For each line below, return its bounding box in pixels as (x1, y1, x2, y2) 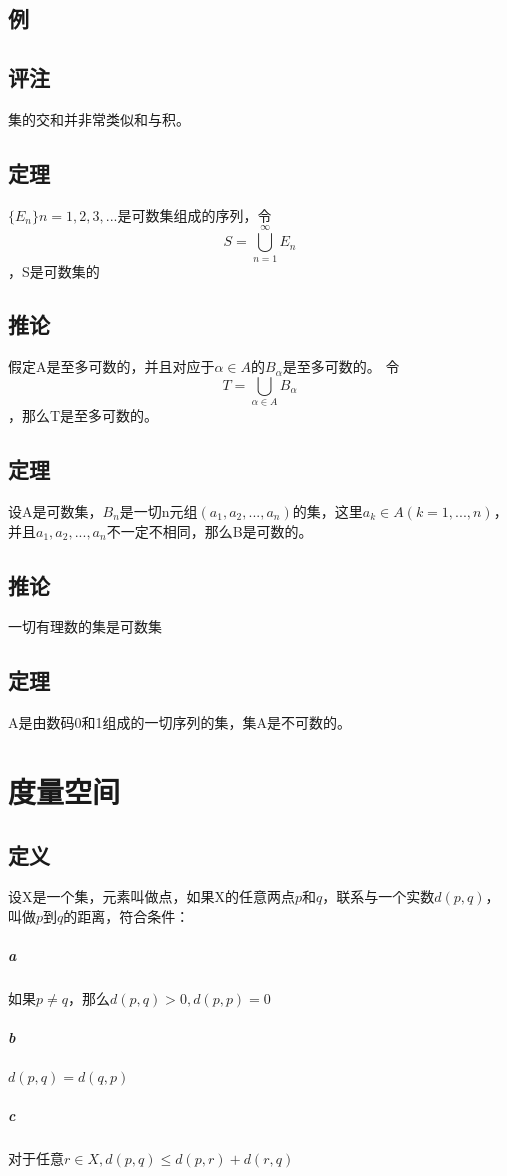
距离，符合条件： (77, 905, 190, 926)
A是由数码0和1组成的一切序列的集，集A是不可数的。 (8, 712, 351, 733)
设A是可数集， (8, 501, 103, 522)
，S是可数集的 (8, 260, 100, 281)
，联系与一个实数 (322, 886, 435, 907)
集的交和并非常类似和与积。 (8, 108, 190, 129)
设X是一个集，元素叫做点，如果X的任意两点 (8, 886, 295, 907)
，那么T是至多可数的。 (8, 405, 159, 426)
